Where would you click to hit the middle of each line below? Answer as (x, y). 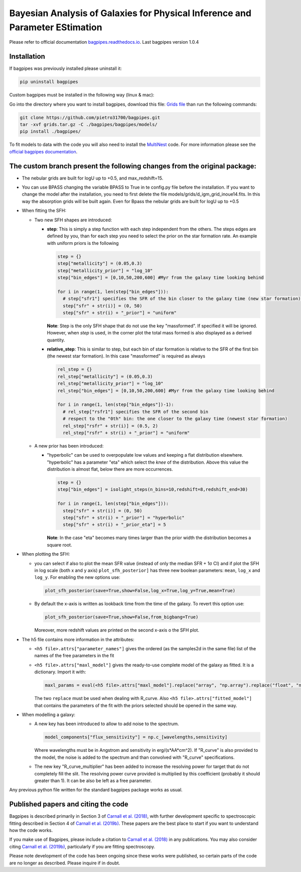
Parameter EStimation (56, 27)
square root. (59, 545)
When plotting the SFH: (46, 554)
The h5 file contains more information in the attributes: (78, 639)
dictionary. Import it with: (60, 672)
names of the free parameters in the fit (74, 656)
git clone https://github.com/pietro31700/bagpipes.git (90, 117)
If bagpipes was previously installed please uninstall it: (66, 68)
